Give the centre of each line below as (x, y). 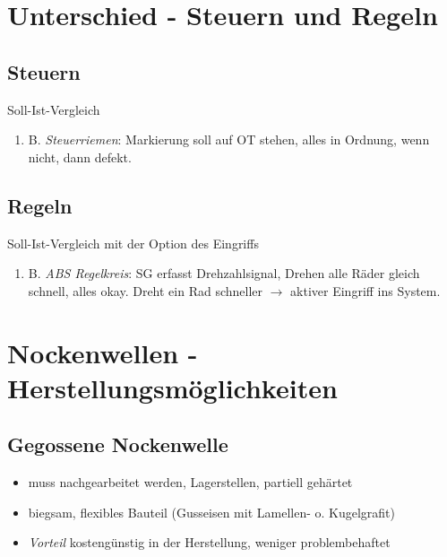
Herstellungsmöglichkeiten (172, 387)
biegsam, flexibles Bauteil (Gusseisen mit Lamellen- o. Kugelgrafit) (212, 512)
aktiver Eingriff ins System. (365, 290)
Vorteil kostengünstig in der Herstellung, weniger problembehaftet (209, 542)
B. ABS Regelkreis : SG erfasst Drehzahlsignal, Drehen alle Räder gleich (224, 273)
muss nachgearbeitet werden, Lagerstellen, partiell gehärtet (190, 482)
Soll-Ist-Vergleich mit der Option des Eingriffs (133, 243)
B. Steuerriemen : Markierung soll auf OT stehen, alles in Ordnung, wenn (229, 139)
